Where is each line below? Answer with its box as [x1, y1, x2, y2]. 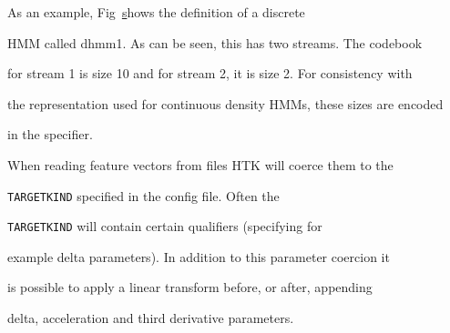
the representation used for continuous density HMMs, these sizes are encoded [7, 94, 444, 113]
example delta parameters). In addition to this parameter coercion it [7, 247, 390, 266]
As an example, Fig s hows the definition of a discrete [7, 3, 305, 21]
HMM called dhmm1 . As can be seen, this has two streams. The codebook [7, 33, 423, 52]
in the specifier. [7, 125, 93, 144]
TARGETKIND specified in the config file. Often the [7, 186, 280, 205]
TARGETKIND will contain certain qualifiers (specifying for [7, 217, 322, 236]
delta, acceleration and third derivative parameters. [7, 308, 294, 328]
